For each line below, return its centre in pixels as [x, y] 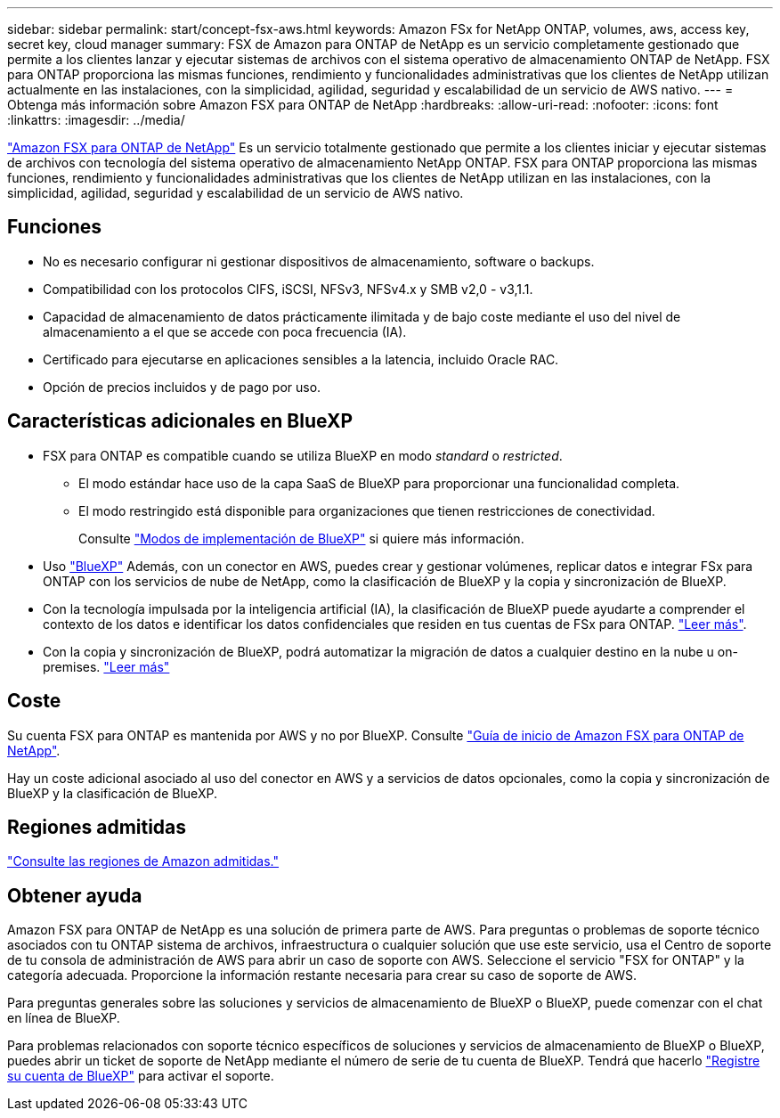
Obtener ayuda [75, 895]
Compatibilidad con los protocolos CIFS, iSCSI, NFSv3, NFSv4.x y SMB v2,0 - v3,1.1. [288, 289]
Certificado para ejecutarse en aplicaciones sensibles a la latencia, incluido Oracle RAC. [301, 359]
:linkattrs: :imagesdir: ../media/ [96, 120]
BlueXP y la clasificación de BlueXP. [112, 793]
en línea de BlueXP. [64, 1018]
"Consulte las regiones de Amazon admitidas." [143, 861]
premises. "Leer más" [106, 666]
